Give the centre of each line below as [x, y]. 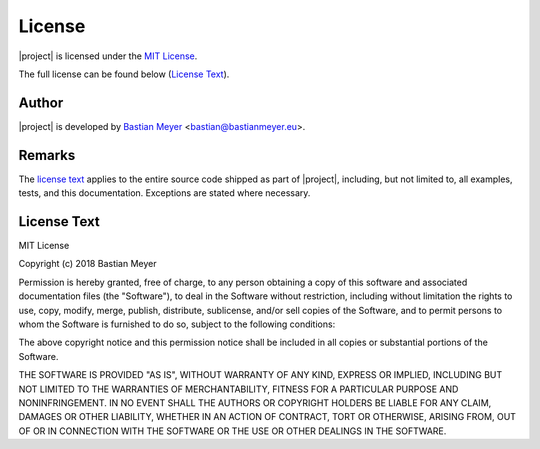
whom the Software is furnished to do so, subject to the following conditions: [177, 324]
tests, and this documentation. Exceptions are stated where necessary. [164, 193]
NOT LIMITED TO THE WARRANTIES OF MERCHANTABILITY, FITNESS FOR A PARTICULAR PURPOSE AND [238, 389]
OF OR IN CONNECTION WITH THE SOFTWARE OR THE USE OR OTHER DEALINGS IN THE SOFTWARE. [232, 431]
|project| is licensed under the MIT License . [108, 56]
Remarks [47, 155]
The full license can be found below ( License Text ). [124, 74]
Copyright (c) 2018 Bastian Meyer [87, 264]
